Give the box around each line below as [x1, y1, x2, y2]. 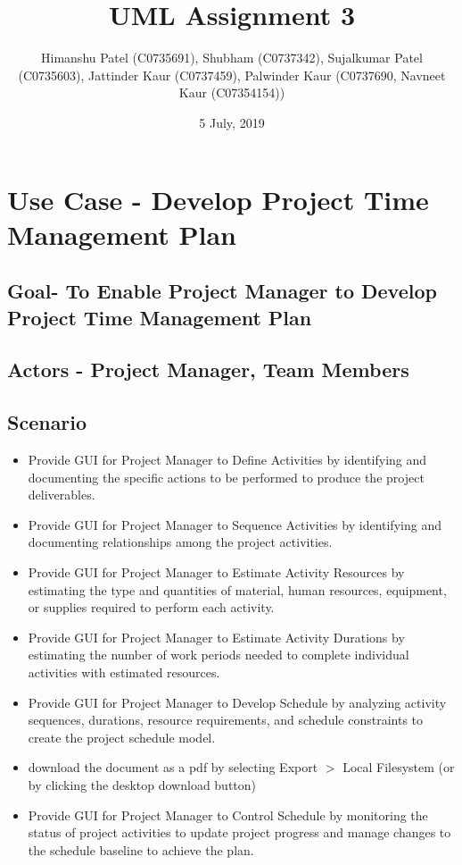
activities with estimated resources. [28, 662, 220, 681]
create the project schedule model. [28, 727, 216, 746]
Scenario [7, 408, 87, 436]
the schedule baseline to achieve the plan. [28, 840, 254, 859]
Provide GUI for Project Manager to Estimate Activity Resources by [28, 563, 405, 581]
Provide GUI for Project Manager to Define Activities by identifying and [28, 450, 427, 469]
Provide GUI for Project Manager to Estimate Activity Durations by [28, 627, 405, 646]
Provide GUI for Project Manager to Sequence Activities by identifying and [28, 515, 441, 533]
